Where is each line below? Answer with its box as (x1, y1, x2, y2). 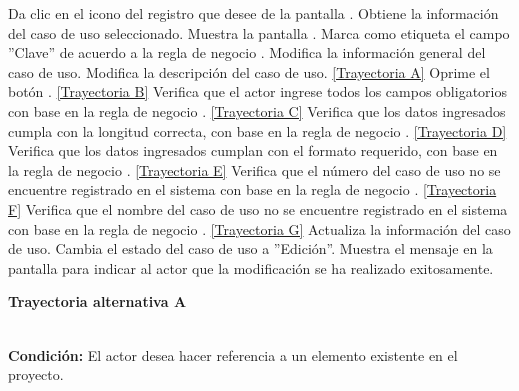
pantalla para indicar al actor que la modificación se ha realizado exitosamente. (8, 257, 494, 278)
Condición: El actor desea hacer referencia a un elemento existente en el (8, 344, 458, 365)
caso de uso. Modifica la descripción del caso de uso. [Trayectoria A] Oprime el (8, 61, 490, 82)
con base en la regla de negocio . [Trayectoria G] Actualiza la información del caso (8, 218, 511, 239)
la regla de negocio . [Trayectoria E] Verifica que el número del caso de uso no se (8, 159, 501, 180)
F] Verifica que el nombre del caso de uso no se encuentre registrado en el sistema (8, 198, 508, 219)
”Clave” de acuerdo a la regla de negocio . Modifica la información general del (8, 42, 486, 63)
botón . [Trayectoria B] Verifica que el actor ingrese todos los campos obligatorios (8, 81, 507, 102)
